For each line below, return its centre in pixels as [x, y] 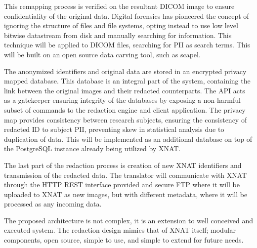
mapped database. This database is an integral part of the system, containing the [127, 81]
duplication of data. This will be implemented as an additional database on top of [128, 139]
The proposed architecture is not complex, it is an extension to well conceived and [128, 220]
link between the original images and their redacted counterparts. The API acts [125, 90]
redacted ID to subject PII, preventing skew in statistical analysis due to [114, 129]
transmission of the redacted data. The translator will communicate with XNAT [126, 175]
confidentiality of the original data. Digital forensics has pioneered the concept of [127, 16]
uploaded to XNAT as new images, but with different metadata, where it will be [126, 194]
